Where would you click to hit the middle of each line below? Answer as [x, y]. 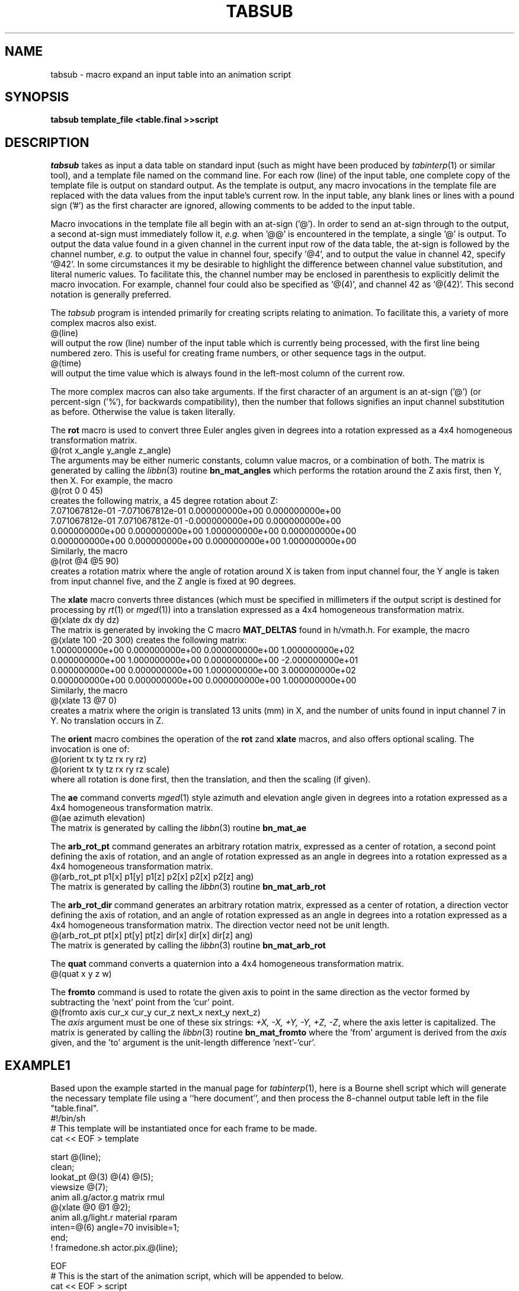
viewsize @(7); [79, 1187]
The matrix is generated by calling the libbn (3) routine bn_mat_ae [178, 828]
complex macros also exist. [104, 323]
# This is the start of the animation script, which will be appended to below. [197, 1276]
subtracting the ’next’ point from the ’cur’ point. [142, 1002]
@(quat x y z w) [81, 974]
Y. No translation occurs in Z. [107, 721]
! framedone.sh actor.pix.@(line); [114, 1248]
